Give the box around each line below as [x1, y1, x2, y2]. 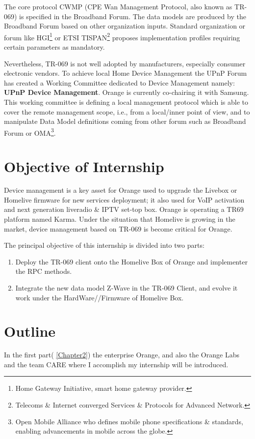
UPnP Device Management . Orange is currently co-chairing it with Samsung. [4, 87, 249, 97]
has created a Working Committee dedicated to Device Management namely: [4, 77, 235, 88]
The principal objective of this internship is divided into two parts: [4, 240, 204, 250]
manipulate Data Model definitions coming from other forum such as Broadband [4, 116, 246, 126]
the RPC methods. [15, 266, 72, 276]
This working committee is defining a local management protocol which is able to [4, 97, 249, 107]
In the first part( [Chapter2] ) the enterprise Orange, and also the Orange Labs [4, 350, 239, 360]
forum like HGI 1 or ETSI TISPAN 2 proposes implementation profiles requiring [4, 30, 240, 42]
